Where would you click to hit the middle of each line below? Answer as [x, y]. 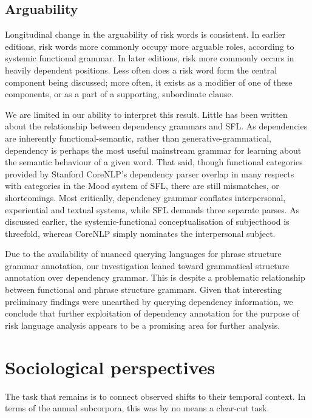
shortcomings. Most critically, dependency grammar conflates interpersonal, [145, 197]
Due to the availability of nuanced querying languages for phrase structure [143, 254]
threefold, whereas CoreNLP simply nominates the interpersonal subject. [140, 233]
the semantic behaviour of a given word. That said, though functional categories [154, 162]
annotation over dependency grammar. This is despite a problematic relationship [155, 277]
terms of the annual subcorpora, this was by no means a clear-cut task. [137, 408]
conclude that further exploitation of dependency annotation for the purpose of [152, 313]
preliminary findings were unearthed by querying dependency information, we [149, 301]
